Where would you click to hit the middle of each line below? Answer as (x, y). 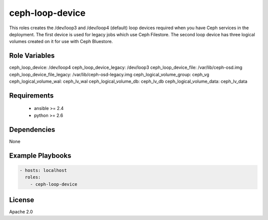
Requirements (32, 95)
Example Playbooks (40, 155)
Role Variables (32, 56)
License (22, 200)
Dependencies (32, 130)
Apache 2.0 (21, 212)
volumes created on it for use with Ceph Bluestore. (61, 42)
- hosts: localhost (43, 170)
